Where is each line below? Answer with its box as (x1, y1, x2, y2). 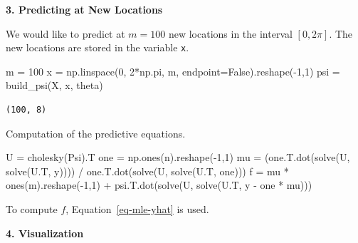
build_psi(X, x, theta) (6, 78, 103, 93)
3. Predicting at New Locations (6, 2, 163, 16)
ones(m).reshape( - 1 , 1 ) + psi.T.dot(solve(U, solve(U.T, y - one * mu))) (6, 177, 312, 192)
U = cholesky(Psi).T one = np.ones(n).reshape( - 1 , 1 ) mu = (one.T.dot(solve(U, (6, 150, 350, 165)
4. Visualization (6, 225, 84, 240)
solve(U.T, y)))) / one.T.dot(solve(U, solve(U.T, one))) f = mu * (6, 163, 289, 178)
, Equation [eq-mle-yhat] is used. (65, 202, 209, 216)
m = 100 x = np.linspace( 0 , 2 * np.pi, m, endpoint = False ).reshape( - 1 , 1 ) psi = (6, 63, 340, 78)
